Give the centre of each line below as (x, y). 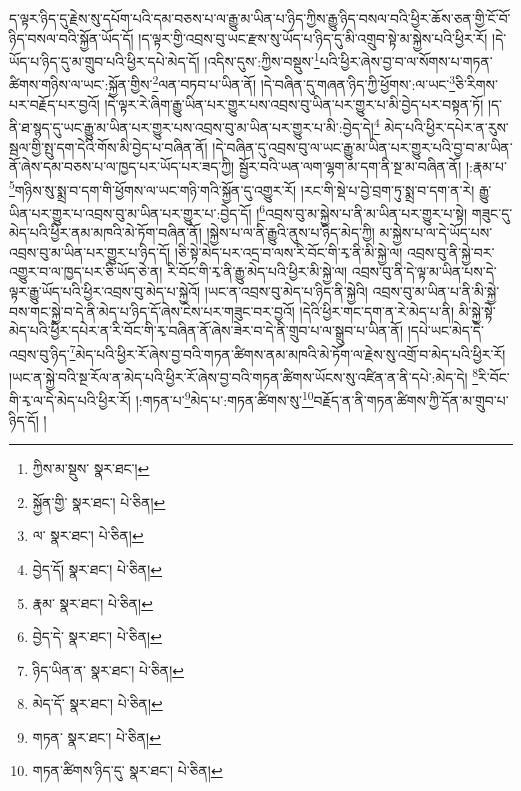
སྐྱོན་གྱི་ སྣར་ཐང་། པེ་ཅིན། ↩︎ (99, 501)
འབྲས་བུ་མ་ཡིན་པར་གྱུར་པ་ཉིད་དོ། (90, 251)
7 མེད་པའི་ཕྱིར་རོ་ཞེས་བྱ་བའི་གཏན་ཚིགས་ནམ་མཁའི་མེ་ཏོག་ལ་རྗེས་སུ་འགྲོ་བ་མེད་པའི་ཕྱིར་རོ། (287, 352)
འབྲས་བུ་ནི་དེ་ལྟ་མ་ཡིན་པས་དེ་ (424, 271)
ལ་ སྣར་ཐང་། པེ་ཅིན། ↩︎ (88, 535)
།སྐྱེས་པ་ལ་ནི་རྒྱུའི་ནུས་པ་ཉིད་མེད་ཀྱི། (290, 232)
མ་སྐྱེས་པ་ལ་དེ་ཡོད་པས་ (436, 232)
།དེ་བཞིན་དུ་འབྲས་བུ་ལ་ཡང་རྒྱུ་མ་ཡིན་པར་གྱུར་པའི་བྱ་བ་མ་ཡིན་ (362, 146)
